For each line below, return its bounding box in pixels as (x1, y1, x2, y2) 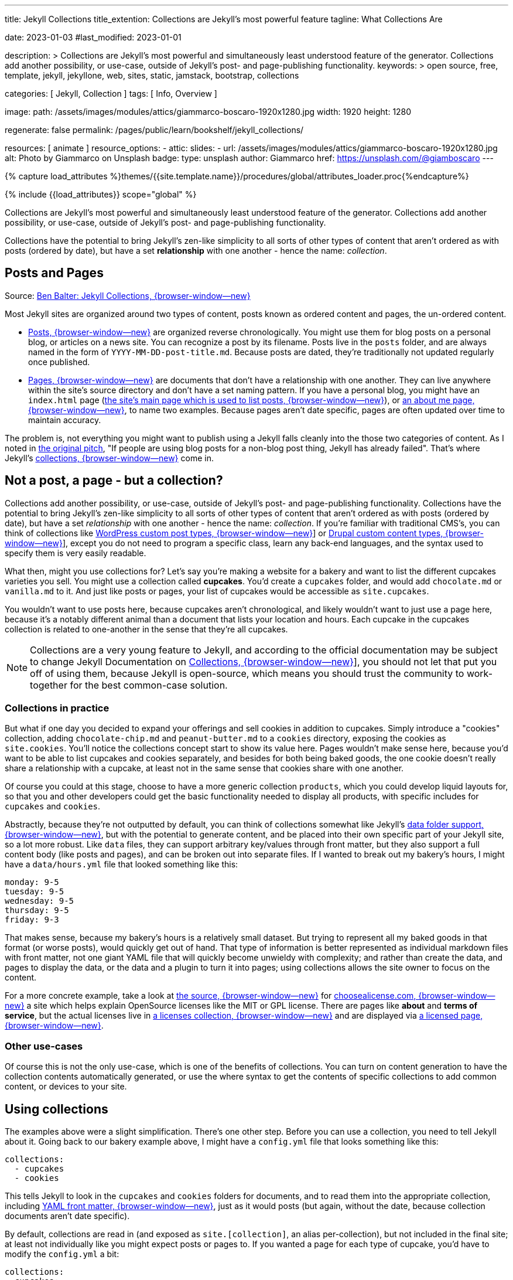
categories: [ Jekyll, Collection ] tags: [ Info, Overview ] (5, 88, 217, 98)
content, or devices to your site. (5, 1081, 127, 1092)
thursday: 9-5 (5, 905, 69, 915)
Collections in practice (5, 702, 110, 714)
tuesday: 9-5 (5, 887, 64, 897)
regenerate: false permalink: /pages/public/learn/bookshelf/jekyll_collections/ (5, 125, 304, 135)
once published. (28, 356, 90, 367)
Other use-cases (5, 1040, 83, 1052)
